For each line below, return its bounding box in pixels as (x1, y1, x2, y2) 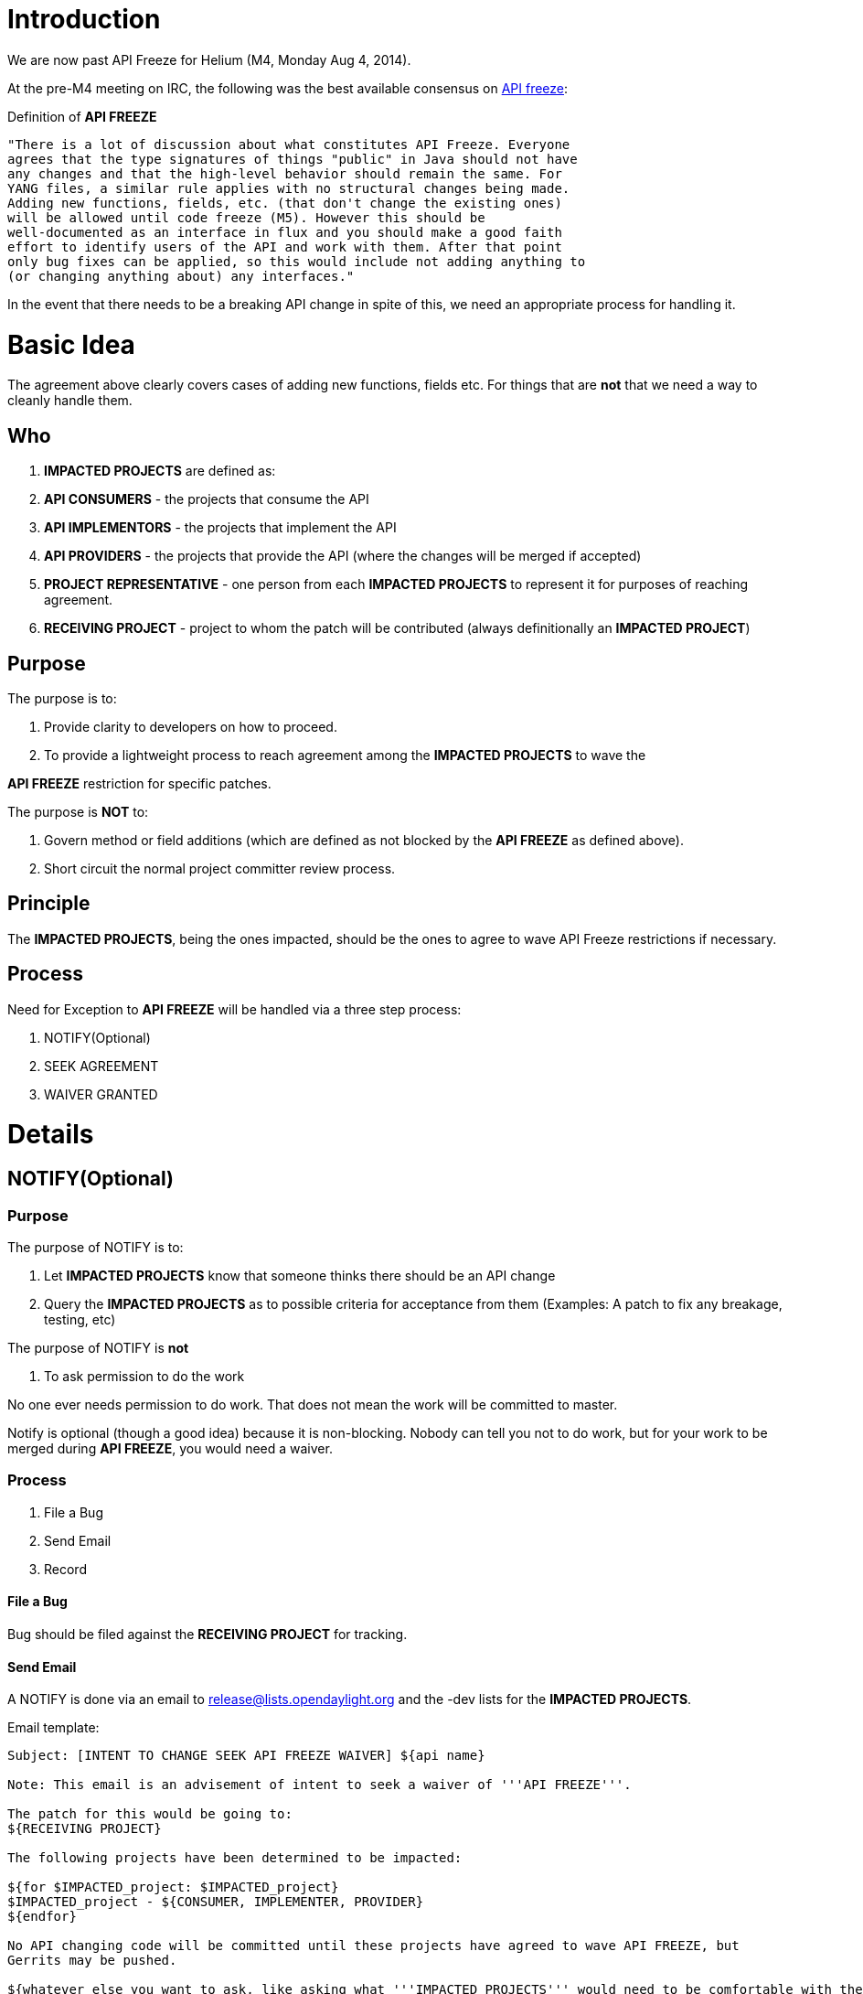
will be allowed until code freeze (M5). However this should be (7, 209, 485, 225)
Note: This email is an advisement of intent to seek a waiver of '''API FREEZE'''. (7, 1777, 632, 1793)
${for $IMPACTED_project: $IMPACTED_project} (7, 1880, 339, 1895)
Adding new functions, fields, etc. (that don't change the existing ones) (7, 195, 562, 210)
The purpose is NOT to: (7, 803, 149, 820)
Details (7, 1119, 94, 1151)
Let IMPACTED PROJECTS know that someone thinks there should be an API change (44, 1267, 556, 1283)
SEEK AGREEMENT (44, 1057, 159, 1074)
